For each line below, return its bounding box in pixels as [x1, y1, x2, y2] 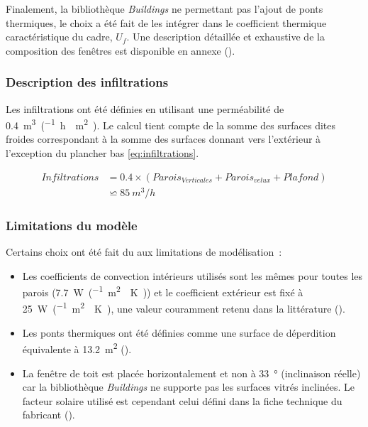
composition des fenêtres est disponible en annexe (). [6, 43, 235, 58]
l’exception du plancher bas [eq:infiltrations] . [6, 146, 199, 161]
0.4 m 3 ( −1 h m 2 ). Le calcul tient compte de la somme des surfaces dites [6, 116, 336, 132]
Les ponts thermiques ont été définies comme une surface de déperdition [22, 325, 336, 340]
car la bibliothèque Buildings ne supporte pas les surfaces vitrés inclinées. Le [22, 379, 355, 394]
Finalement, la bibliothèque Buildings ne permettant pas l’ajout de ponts [6, 1, 323, 16]
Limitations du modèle [6, 216, 138, 234]
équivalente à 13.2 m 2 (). [22, 340, 132, 356]
